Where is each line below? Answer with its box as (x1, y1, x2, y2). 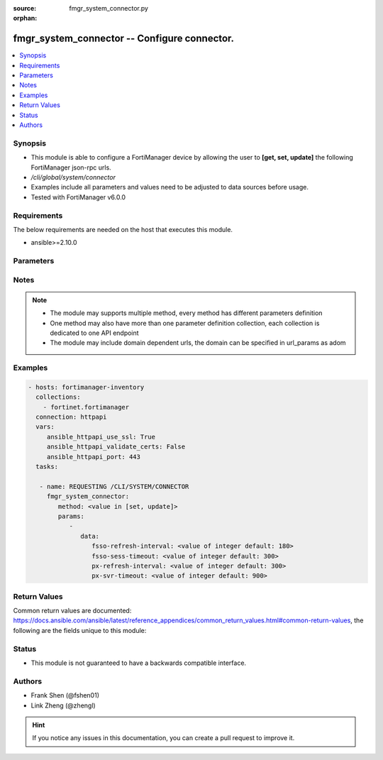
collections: (35, 393, 81, 401)
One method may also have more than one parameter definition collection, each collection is (50, 319, 320, 327)
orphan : (13, 14, 38, 23)
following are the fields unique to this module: (13, 626, 147, 634)
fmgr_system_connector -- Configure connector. (13, 33, 234, 45)
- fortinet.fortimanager (43, 403, 130, 411)
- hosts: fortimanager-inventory (28, 383, 145, 391)
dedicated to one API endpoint (50, 329, 139, 337)
